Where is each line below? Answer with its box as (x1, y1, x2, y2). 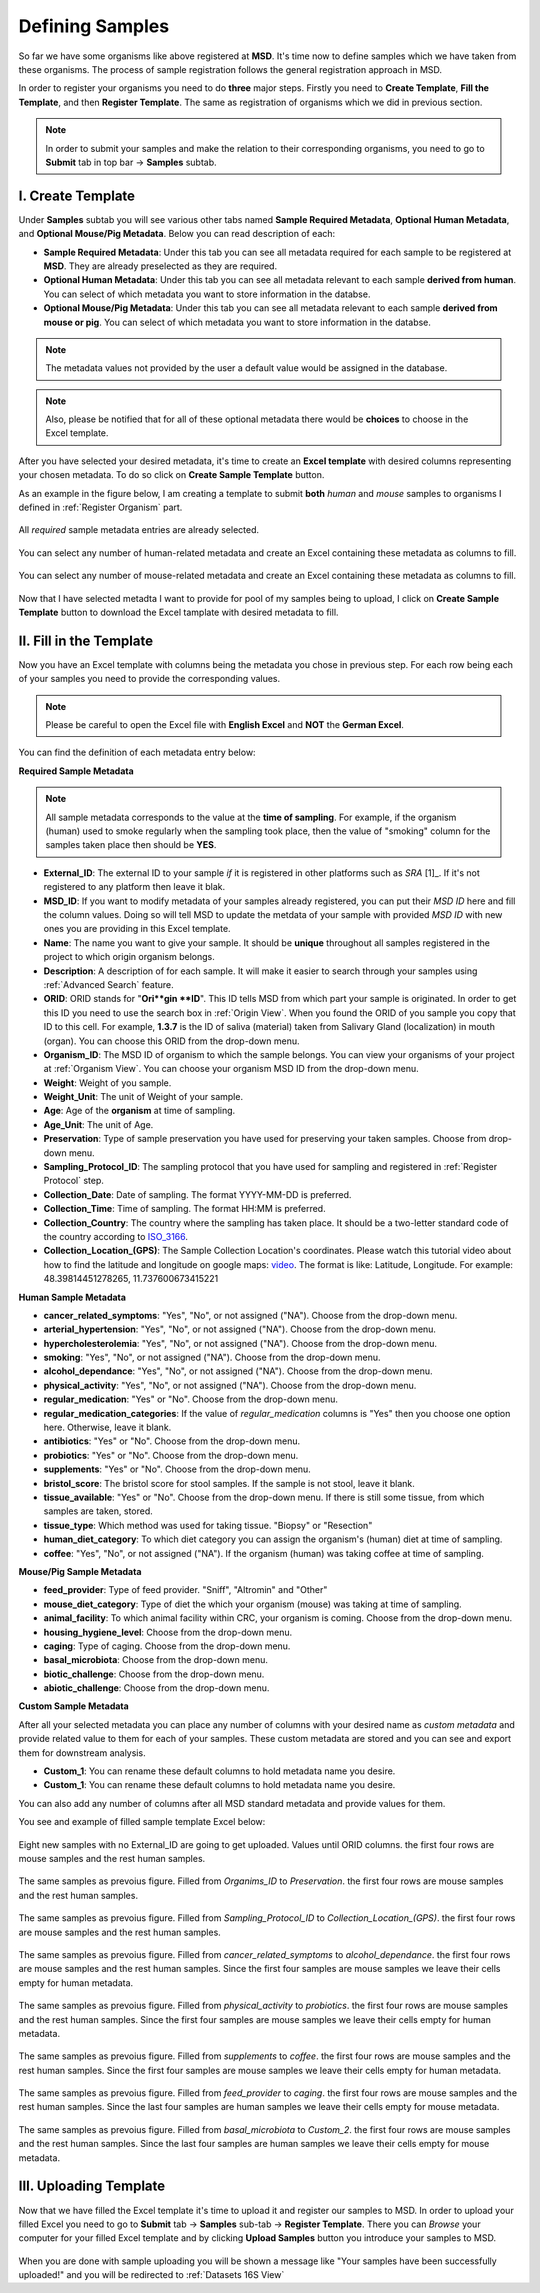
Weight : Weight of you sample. (43, 1076, 172, 1089)
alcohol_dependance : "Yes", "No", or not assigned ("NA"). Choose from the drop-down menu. (43, 1365, 434, 1377)
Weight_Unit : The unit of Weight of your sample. (43, 1091, 244, 1103)
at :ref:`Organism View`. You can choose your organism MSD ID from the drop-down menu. (43, 1063, 419, 1075)
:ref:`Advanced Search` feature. (43, 978, 174, 990)
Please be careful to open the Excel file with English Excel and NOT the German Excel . (45, 719, 405, 731)
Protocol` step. (43, 1175, 105, 1187)
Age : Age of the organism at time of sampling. (43, 1105, 236, 1117)
